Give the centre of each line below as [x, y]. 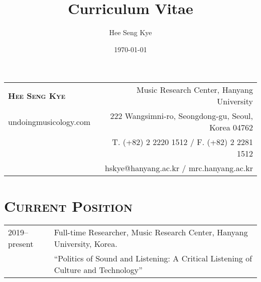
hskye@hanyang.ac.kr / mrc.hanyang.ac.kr [179, 168]
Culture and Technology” [98, 270]
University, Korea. [86, 244]
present [21, 244]
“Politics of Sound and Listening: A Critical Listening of [153, 258]
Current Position [69, 205]
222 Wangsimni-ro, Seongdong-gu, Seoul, [181, 116]
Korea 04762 [231, 127]
